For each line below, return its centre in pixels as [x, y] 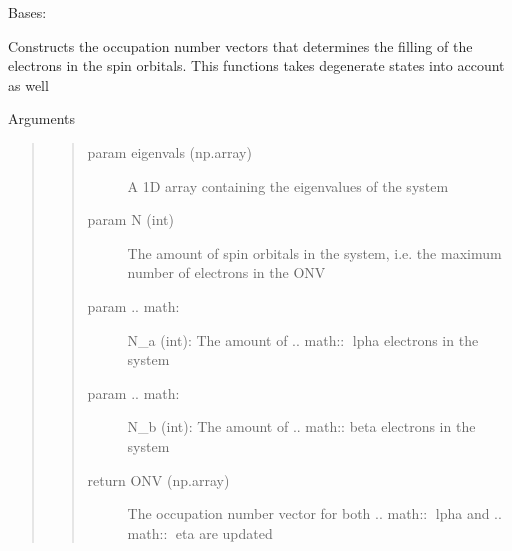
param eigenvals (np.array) [169, 151]
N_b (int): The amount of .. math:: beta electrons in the [301, 426]
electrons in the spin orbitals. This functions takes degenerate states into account [256, 65]
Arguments [42, 118]
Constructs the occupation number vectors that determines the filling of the [240, 45]
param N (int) [130, 219]
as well [28, 84]
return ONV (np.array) [158, 479]
